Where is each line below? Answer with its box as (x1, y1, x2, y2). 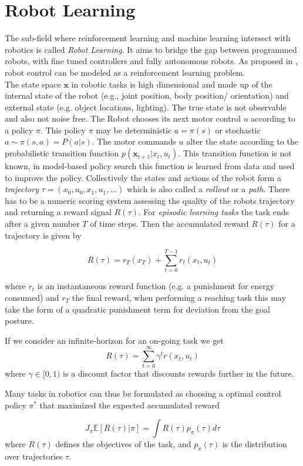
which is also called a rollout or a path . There (127, 183, 289, 195)
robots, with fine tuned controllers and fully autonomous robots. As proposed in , (5, 55, 298, 67)
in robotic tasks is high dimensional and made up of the (71, 78, 272, 90)
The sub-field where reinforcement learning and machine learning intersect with (5, 32, 291, 44)
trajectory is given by (5, 229, 82, 241)
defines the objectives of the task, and (55, 438, 191, 450)
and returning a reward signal (5, 206, 112, 218)
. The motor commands (92, 135, 176, 147)
